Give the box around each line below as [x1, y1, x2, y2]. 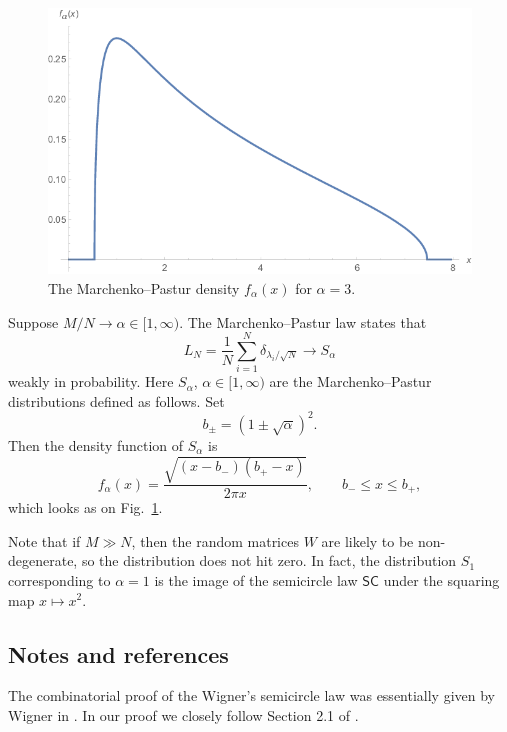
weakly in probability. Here [8, 371, 174, 392]
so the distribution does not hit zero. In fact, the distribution [81, 550, 457, 571]
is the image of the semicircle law [154, 569, 358, 590]
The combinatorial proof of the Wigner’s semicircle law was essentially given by [8, 685, 496, 706]
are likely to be [321, 530, 414, 551]
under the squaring [383, 569, 500, 590]
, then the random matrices [131, 530, 299, 551]
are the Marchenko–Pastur [269, 371, 432, 392]
